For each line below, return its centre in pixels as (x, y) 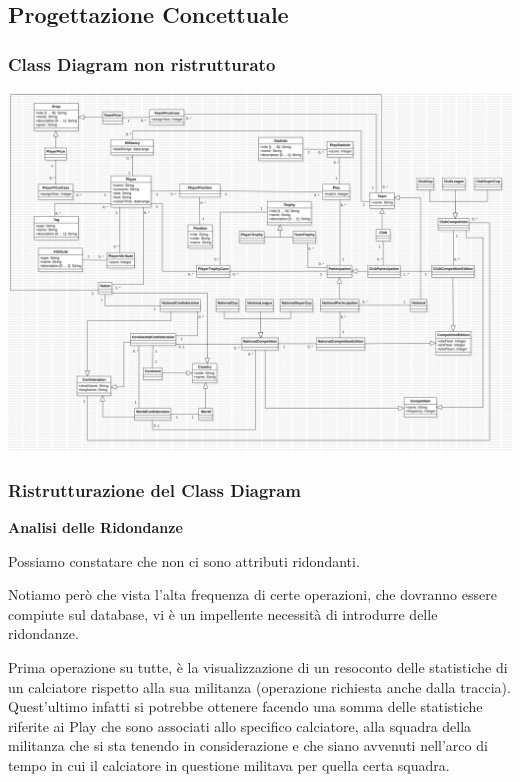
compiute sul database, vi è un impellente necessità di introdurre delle (223, 613)
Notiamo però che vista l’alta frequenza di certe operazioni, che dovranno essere (252, 594)
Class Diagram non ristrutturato (142, 63)
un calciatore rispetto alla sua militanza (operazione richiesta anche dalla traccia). (259, 686)
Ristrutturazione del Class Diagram (154, 489)
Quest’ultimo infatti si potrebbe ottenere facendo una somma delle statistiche (245, 706)
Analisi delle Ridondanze (95, 527)
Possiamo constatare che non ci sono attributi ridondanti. (184, 560)
